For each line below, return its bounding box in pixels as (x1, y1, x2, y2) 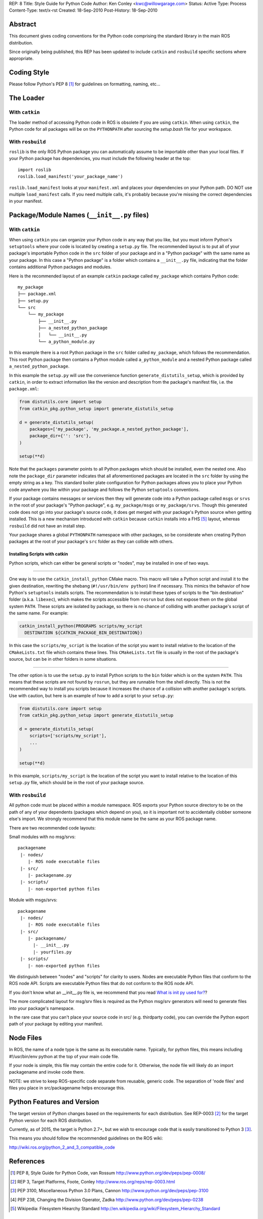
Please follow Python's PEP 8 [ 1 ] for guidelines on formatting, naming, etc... (9, 81, 161, 87)
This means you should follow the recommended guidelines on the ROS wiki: (9, 1135, 163, 1141)
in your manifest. (9, 198, 43, 204)
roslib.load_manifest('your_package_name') (18, 174, 123, 179)
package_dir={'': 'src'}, (29, 433, 92, 439)
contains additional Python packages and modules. (9, 264, 112, 270)
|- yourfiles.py (33, 949, 72, 955)
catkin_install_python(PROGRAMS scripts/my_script (19, 623, 143, 629)
